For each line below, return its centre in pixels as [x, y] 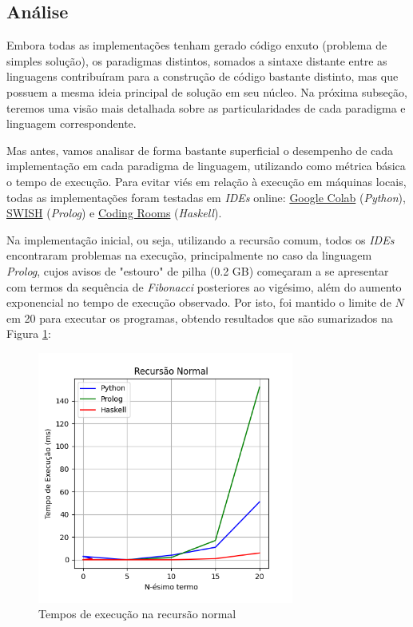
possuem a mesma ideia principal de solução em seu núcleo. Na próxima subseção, [207, 91]
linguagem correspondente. [71, 123]
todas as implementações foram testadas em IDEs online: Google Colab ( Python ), [206, 197]
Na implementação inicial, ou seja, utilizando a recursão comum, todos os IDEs [201, 239]
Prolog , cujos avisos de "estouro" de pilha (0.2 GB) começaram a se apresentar [198, 270]
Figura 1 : [29, 333]
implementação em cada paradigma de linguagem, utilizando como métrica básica [206, 166]
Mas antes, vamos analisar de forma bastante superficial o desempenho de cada [200, 150]
